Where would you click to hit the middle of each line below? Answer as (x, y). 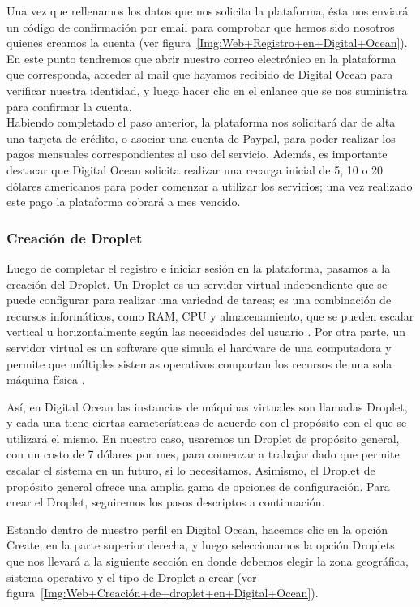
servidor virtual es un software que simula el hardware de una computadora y (199, 347)
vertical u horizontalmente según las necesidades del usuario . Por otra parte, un (206, 331)
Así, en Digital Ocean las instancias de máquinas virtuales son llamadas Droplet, (207, 406)
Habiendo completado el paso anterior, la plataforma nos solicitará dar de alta (201, 122)
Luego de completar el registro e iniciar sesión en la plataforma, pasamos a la (199, 267)
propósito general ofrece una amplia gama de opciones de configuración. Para (198, 486)
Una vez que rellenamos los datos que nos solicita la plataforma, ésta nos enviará (208, 11)
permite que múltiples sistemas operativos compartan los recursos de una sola (199, 363)
